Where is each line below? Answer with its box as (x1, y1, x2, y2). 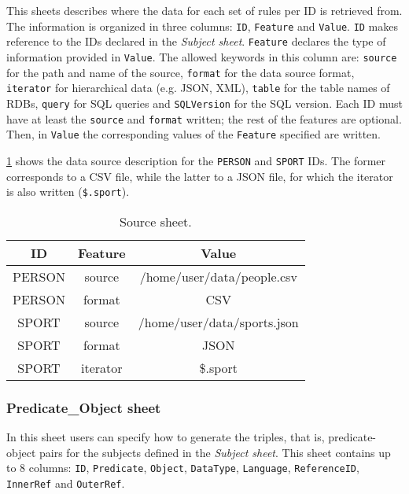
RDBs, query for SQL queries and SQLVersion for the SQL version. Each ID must (6, 94, 403, 111)
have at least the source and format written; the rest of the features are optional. (6, 110, 402, 127)
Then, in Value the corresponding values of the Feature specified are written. (6, 126, 381, 142)
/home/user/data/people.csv (139, 267, 297, 286)
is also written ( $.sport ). (6, 183, 130, 200)
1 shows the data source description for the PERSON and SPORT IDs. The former (6, 152, 386, 168)
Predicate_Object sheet (6, 397, 161, 417)
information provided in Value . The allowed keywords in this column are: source (6, 48, 397, 65)
